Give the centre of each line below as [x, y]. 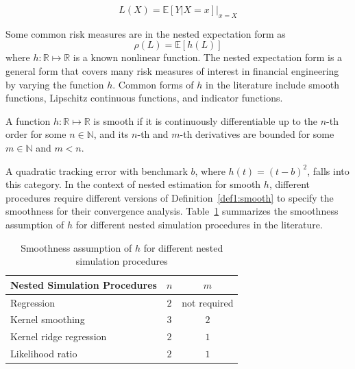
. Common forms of [153, 84]
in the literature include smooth [273, 84]
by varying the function [55, 84]
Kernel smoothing [48, 319]
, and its [111, 134]
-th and [153, 134]
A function [28, 120]
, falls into [328, 170]
